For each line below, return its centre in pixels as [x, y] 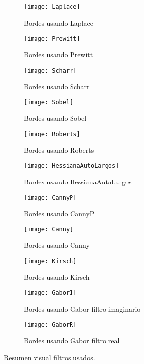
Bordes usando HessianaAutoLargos [78, 181]
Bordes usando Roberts [59, 150]
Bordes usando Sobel [55, 118]
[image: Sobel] [49, 102]
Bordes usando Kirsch [57, 277]
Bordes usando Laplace [58, 23]
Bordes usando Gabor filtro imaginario [82, 308]
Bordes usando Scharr [57, 86]
